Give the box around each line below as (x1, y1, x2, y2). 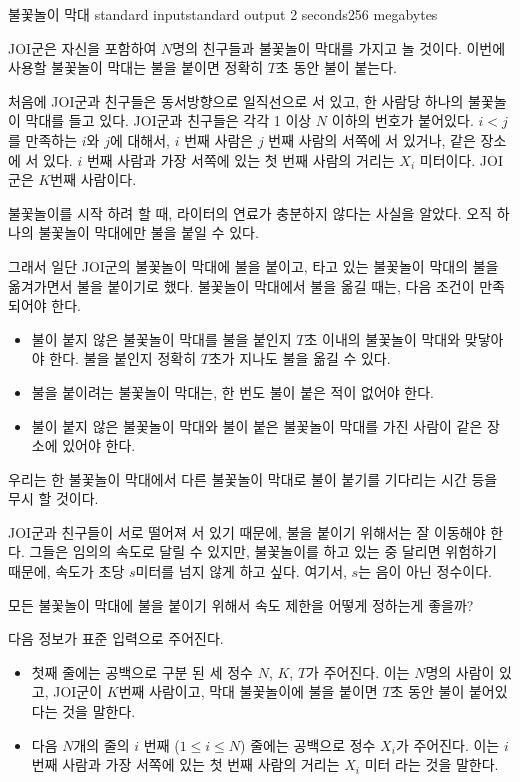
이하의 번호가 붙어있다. (331, 110, 474, 131)
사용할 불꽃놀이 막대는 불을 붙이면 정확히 (8, 57, 264, 78)
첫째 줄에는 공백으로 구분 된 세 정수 (31, 661, 253, 682)
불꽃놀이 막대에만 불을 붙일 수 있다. (38, 222, 259, 243)
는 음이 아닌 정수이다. (358, 561, 492, 582)
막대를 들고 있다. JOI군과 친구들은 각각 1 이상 (25, 110, 312, 131)
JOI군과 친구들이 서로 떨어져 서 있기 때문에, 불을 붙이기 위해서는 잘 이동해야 (8, 521, 486, 542)
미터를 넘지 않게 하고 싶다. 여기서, (135, 561, 347, 582)
